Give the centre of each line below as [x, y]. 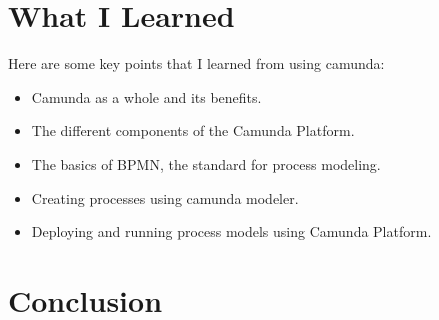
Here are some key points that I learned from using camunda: [196, 63]
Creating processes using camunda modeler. [165, 197]
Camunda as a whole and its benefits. [146, 96]
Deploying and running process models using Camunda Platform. [231, 231]
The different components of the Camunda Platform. [193, 130]
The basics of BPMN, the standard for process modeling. [206, 163]
